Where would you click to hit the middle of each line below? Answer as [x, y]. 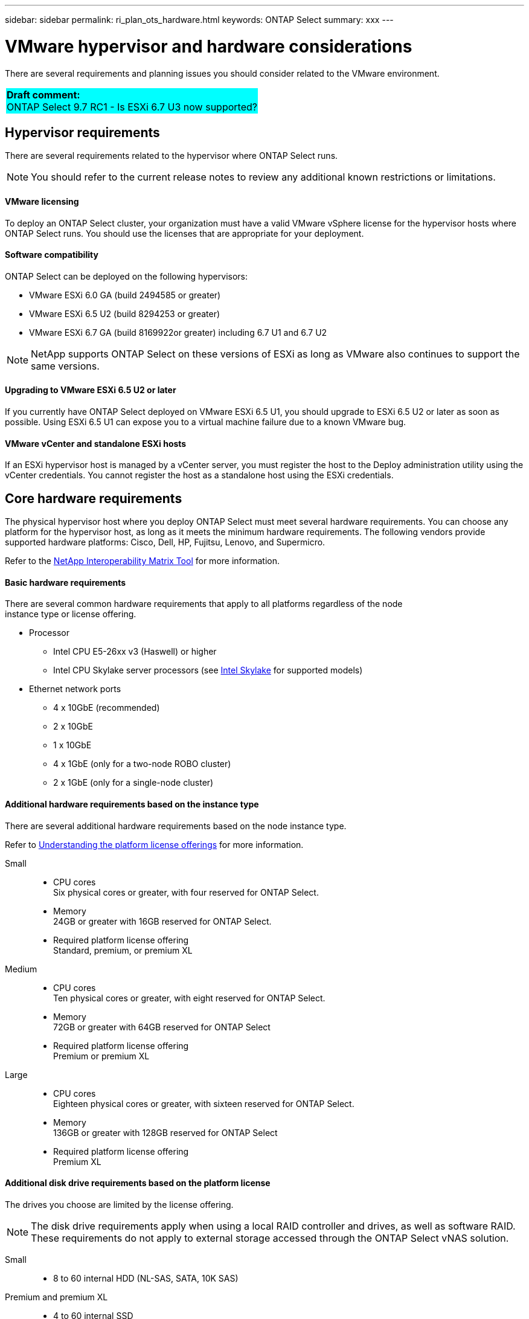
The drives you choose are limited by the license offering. [119, 1204]
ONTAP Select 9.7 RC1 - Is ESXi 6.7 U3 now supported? [132, 107]
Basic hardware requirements [66, 582]
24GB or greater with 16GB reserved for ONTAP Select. [162, 921]
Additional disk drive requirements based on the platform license [138, 1183]
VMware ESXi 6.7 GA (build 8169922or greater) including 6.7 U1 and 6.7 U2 [178, 332]
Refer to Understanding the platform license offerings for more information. [154, 844]
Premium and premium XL [56, 1297]
